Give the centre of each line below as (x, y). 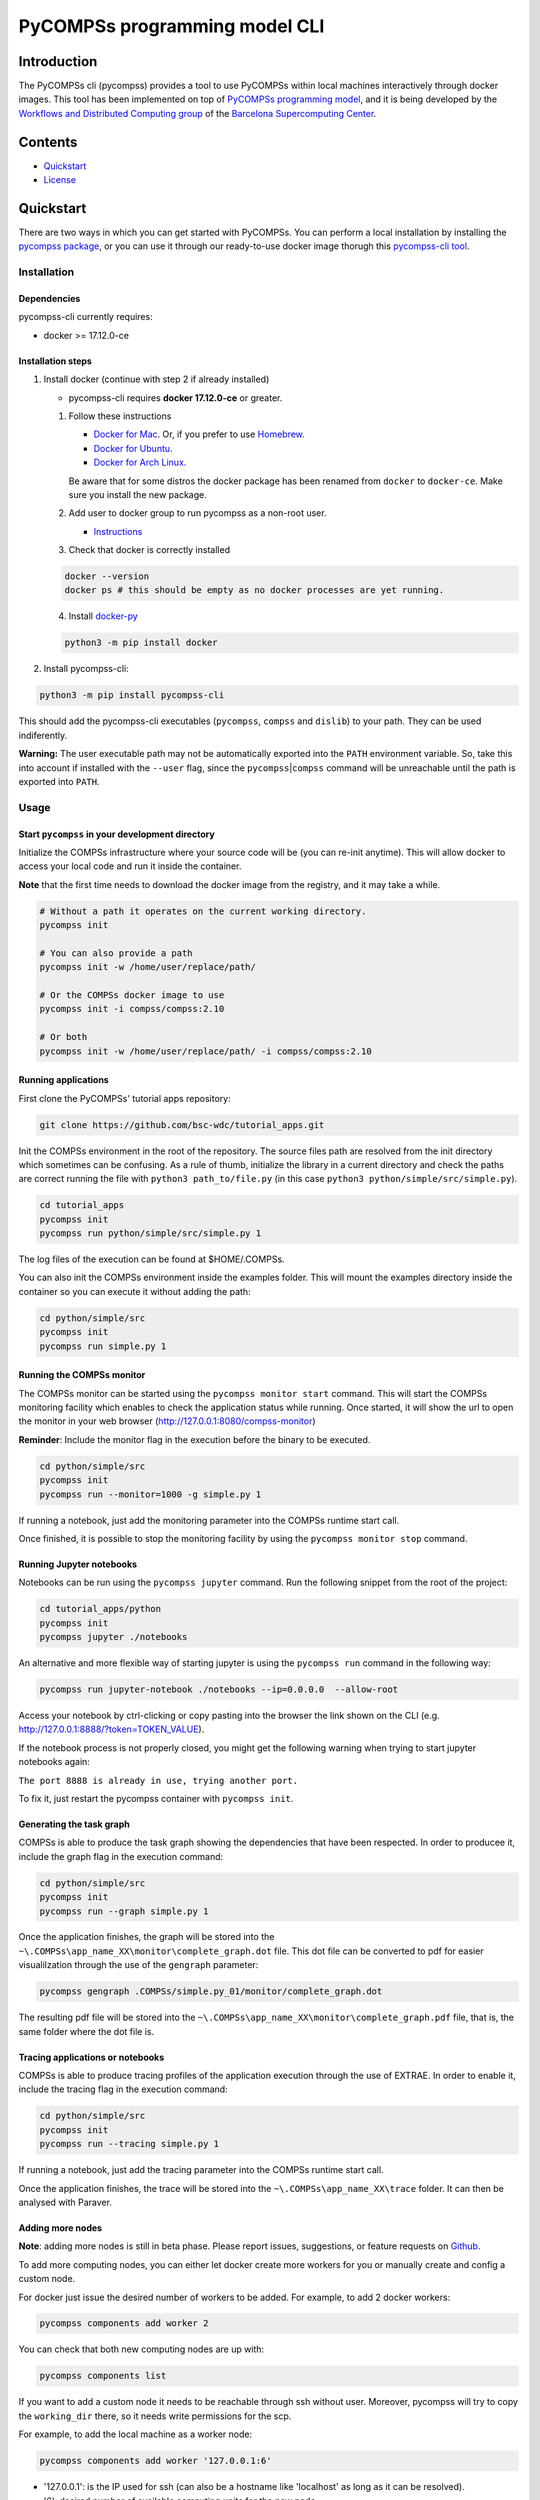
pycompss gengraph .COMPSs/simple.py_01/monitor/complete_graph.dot (211, 1991)
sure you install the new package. (137, 494)
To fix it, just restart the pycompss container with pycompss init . (156, 1798)
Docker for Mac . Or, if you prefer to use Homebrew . (199, 434)
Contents (48, 141)
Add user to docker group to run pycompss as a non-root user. (197, 513)
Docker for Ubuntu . (133, 448)
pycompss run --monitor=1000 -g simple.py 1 (150, 1494)
